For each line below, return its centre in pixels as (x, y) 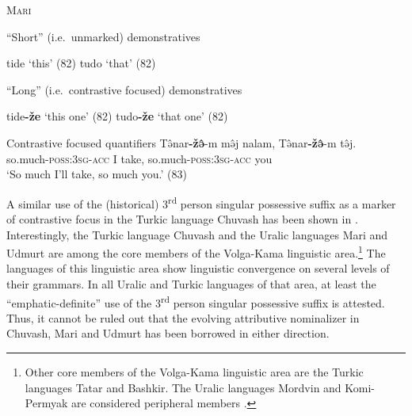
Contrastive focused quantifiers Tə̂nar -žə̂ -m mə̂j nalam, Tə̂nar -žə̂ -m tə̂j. (181, 142)
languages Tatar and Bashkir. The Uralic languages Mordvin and (183, 387)
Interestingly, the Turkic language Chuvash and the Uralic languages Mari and (197, 234)
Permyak (46, 403)
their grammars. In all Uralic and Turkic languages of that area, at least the (191, 284)
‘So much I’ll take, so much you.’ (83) (97, 174)
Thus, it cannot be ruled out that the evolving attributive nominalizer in (183, 317)
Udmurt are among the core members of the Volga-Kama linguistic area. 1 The (196, 252)
